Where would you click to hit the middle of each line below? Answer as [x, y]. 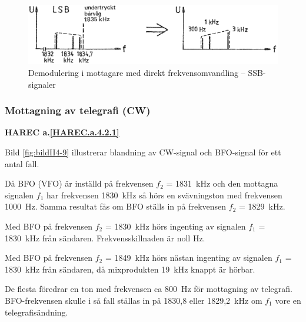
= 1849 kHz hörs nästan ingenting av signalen [189, 258]
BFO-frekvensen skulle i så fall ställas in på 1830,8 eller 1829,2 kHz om [134, 300]
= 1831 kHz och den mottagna [222, 183]
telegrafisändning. [36, 312]
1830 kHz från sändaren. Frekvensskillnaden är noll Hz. [105, 238]
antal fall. [22, 163]
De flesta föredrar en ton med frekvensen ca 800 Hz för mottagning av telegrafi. [149, 289]
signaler [42, 84]
